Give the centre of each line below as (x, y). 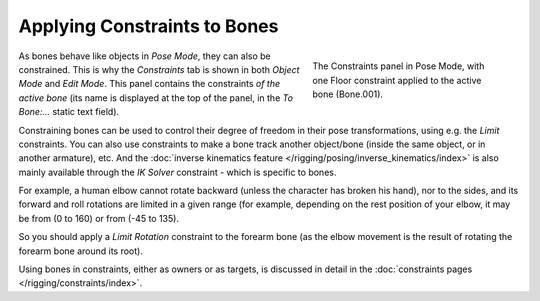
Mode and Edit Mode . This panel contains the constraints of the (149, 84)
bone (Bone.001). (348, 94)
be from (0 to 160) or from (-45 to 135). (99, 218)
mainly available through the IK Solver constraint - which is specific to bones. (177, 172)
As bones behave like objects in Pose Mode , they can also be (144, 56)
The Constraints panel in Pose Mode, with (398, 66)
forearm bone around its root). (81, 251)
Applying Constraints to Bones (148, 26)
